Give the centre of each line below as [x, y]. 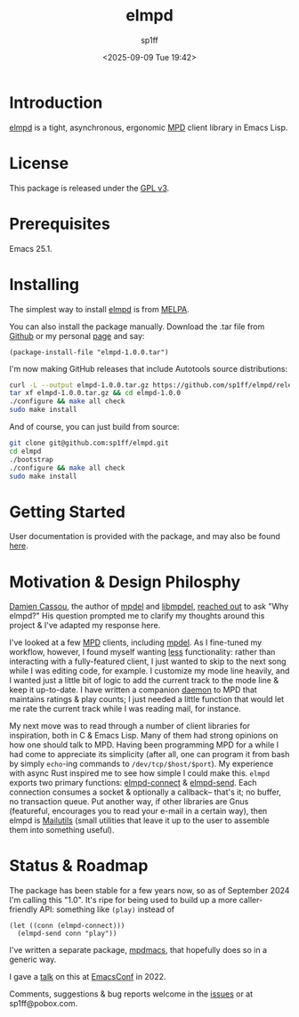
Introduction [56, 102]
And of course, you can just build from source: [94, 427]
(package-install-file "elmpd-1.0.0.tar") [89, 352]
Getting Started [68, 512]
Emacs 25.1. [31, 248]
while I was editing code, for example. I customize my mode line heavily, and [149, 671]
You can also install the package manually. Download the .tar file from [137, 327]
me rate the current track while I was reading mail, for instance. [125, 709]
